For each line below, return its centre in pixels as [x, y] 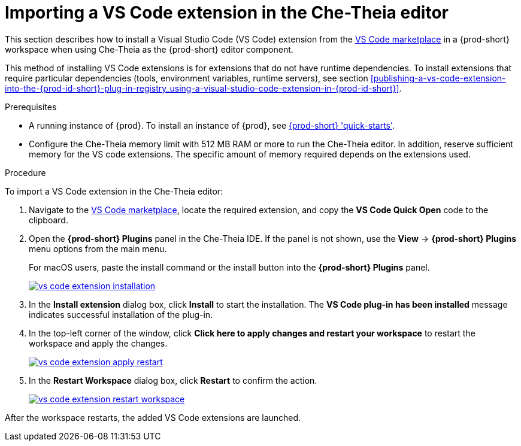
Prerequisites [31, 107]
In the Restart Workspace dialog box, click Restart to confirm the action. [173, 380]
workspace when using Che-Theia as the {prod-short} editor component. [149, 49]
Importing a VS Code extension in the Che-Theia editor [227, 13]
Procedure [25, 172]
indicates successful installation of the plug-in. [121, 314]
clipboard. [49, 220]
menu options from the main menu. [98, 248]
